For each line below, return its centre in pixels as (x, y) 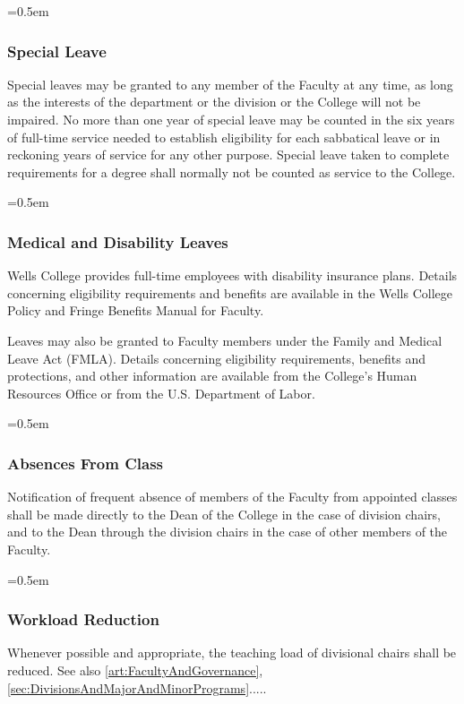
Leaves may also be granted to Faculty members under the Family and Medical (225, 340)
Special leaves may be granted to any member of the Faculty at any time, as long (230, 84)
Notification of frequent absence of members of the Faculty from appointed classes (232, 497)
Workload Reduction (83, 619)
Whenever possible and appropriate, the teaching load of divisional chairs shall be (232, 652)
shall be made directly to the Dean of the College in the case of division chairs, (224, 514)
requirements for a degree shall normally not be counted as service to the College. (232, 172)
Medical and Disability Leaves (118, 241)
